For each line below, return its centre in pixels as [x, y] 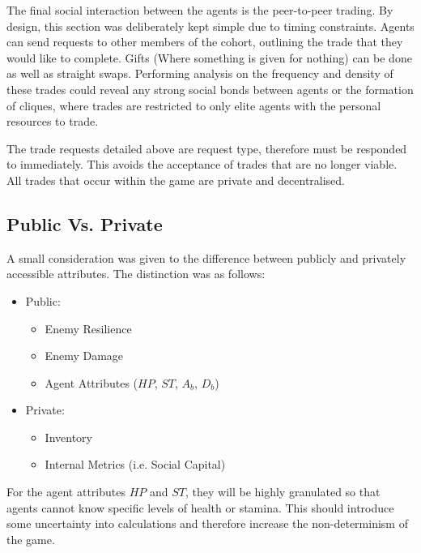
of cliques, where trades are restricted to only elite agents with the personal [194, 105]
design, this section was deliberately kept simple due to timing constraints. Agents [210, 26]
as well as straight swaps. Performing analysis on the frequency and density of [200, 73]
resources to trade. [53, 121]
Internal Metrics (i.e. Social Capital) [135, 464]
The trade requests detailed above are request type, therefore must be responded [207, 148]
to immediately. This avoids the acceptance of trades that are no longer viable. [202, 164]
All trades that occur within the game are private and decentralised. [176, 180]
